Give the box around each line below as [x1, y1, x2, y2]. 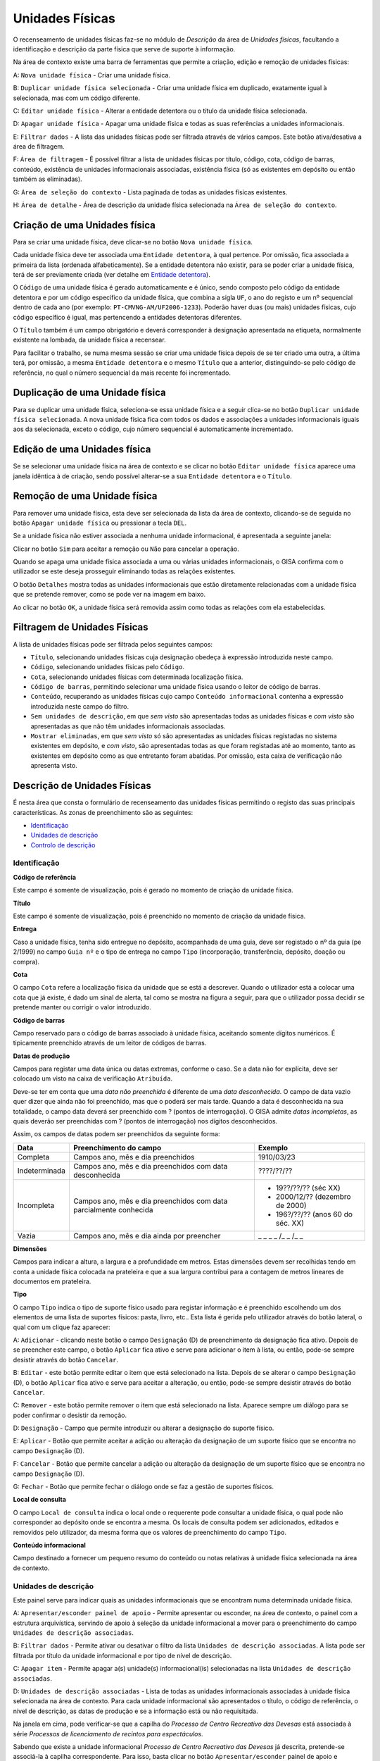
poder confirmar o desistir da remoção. [13, 1411, 127, 1419]
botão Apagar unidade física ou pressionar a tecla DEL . [13, 518, 186, 527]
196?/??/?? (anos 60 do [275, 1209, 353, 1219]
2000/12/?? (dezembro [275, 1191, 351, 1201]
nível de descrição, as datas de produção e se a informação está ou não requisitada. [13, 1707, 258, 1715]
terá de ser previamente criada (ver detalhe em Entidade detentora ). [13, 270, 210, 279]
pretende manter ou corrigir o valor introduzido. [13, 1003, 151, 1012]
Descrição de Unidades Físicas [13, 780, 151, 792]
